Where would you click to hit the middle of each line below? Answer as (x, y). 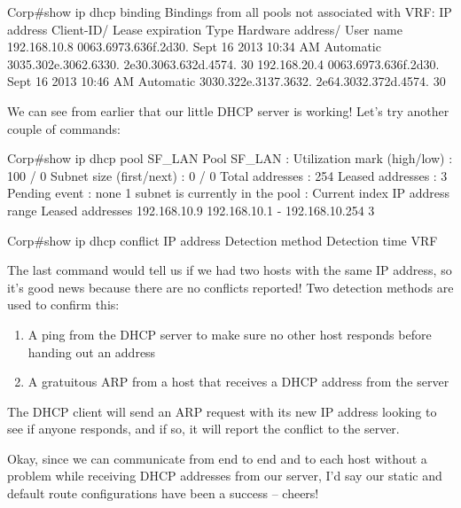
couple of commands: (64, 128)
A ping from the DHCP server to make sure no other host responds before (230, 334)
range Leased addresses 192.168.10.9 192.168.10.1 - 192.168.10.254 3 (191, 210)
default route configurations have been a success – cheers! (163, 493)
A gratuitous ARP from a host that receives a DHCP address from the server (238, 382)
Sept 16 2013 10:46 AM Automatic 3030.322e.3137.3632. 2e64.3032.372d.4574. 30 (227, 81)
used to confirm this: (63, 305)
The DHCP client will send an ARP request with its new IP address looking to (222, 411)
